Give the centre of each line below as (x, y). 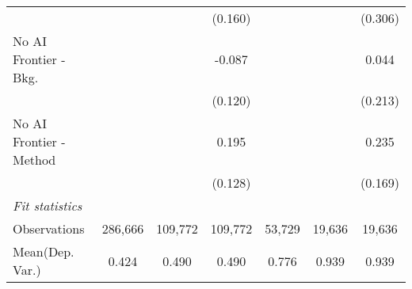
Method (34, 160)
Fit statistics (48, 205)
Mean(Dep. (44, 251)
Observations (49, 228)
